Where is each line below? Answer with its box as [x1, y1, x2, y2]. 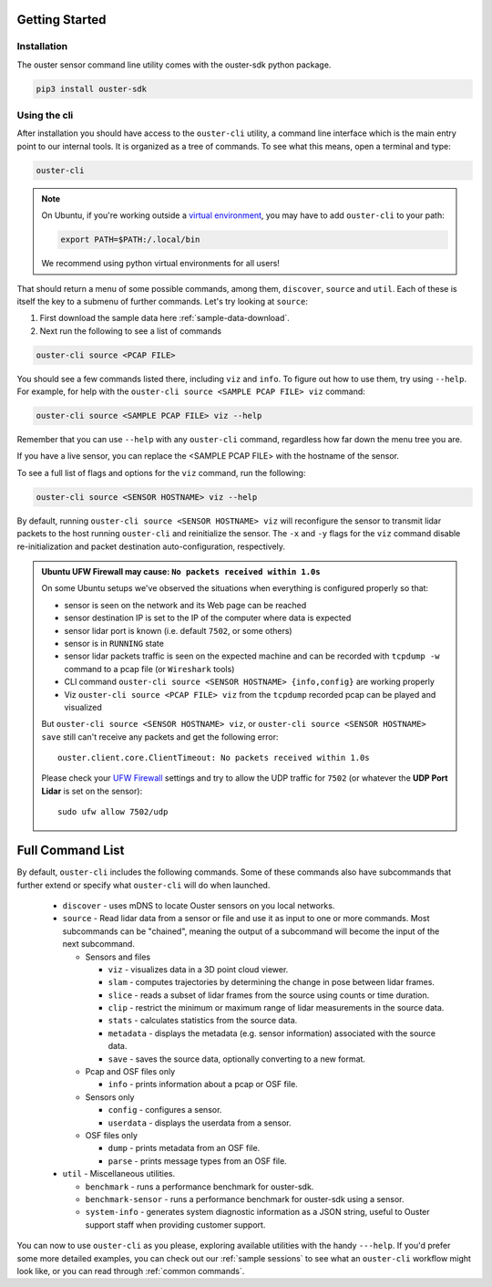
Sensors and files [85, 951, 150, 962]
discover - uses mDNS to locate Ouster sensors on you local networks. [62, 899, 335, 911]
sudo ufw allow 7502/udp [57, 807, 169, 817]
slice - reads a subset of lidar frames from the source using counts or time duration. [108, 990, 430, 1001]
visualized [64, 701, 102, 712]
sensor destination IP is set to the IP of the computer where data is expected [64, 612, 352, 624]
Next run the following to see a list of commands [39, 325, 222, 337]
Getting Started [16, 12, 107, 27]
